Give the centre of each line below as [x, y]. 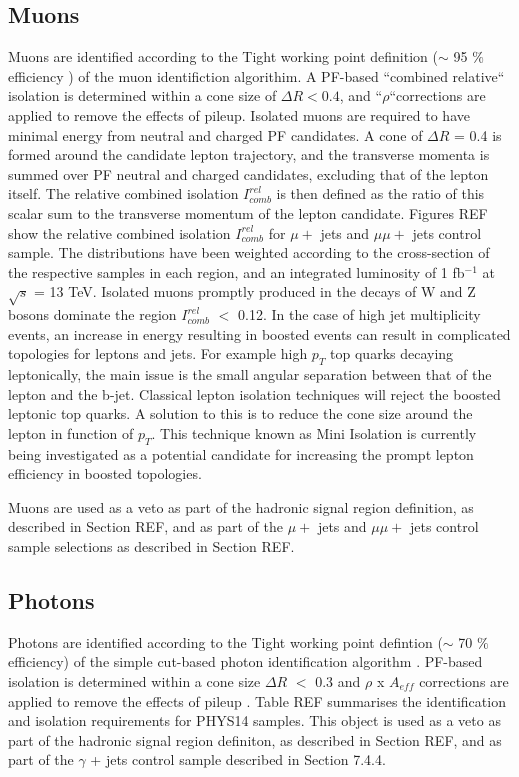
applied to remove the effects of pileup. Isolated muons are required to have [239, 114]
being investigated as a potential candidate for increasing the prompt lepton [241, 453]
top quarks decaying [392, 353]
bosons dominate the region [92, 314]
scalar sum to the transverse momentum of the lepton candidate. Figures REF [248, 212]
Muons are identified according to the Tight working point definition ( [223, 56]
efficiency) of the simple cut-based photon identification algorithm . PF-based [245, 661]
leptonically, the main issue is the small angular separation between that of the [250, 374]
